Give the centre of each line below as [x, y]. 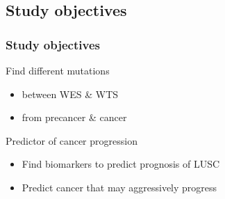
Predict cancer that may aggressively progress [119, 187]
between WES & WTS [70, 94]
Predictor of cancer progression [72, 140]
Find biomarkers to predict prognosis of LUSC [121, 164]
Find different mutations [58, 70]
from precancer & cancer [74, 117]
